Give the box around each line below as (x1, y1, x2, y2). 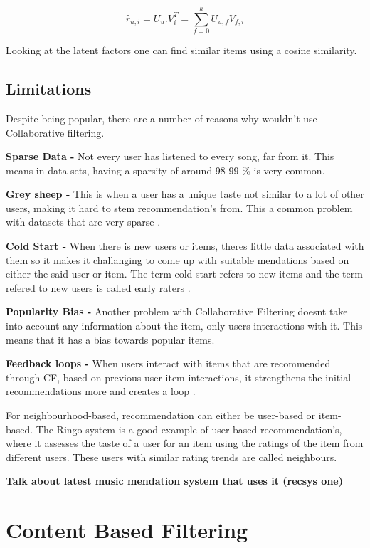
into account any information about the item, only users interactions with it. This (6, 318, 363, 333)
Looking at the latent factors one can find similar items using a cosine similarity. (6, 43, 357, 58)
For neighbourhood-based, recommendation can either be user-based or (6, 408, 316, 423)
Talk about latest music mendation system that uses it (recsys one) (6, 473, 343, 488)
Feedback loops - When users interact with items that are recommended (6, 356, 331, 371)
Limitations (6, 78, 92, 100)
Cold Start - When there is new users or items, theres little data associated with (6, 238, 364, 253)
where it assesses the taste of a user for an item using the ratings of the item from (6, 436, 364, 450)
